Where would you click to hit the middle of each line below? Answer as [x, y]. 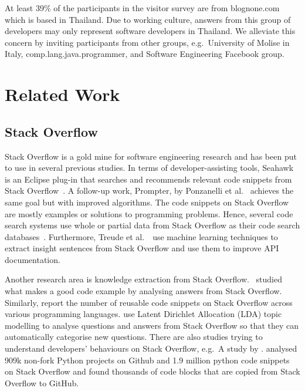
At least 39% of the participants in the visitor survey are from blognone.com [142, 8]
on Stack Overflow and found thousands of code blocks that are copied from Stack [152, 371]
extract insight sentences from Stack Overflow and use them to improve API [142, 248]
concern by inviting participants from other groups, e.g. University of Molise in [147, 42]
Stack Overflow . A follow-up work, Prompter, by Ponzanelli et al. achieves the [149, 191]
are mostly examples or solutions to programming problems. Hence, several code [149, 213]
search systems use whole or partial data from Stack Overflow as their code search [152, 225]
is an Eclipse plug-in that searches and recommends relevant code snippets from [148, 179]
